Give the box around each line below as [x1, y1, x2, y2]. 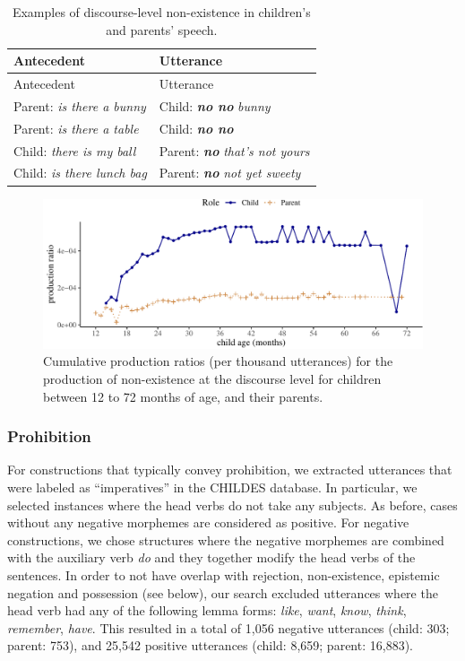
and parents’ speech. [106, 20, 218, 39]
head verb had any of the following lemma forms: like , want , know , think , [7, 601, 407, 620]
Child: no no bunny [159, 96, 271, 115]
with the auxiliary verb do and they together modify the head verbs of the [7, 548, 416, 567]
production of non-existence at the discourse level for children [43, 369, 382, 387]
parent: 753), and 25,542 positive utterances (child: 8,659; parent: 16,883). [7, 636, 413, 655]
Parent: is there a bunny [13, 96, 146, 115]
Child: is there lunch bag [13, 163, 147, 182]
